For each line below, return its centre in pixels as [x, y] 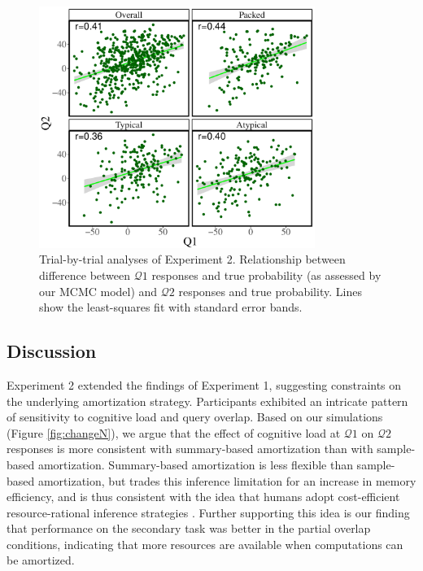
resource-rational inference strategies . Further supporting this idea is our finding [208, 512]
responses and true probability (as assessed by [266, 275]
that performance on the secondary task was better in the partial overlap [189, 528]
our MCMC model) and [98, 291]
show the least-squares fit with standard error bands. [171, 307]
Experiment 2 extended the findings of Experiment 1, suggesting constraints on [204, 384]
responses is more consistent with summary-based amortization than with [190, 449]
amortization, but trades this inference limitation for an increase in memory [227, 480]
